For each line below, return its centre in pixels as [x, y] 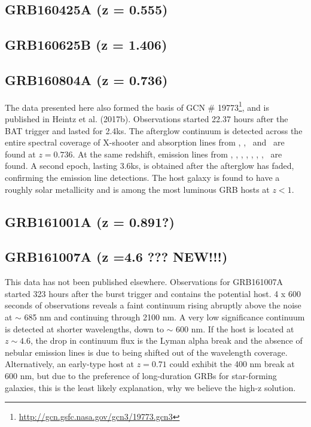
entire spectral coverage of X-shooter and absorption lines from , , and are [145, 142]
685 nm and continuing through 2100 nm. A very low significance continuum [164, 317]
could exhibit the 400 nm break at [232, 364]
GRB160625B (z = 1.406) [86, 45]
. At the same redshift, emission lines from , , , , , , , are [177, 154]
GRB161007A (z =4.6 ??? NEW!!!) [116, 257]
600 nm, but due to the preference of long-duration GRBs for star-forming [141, 375]
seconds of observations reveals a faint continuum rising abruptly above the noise [153, 305]
